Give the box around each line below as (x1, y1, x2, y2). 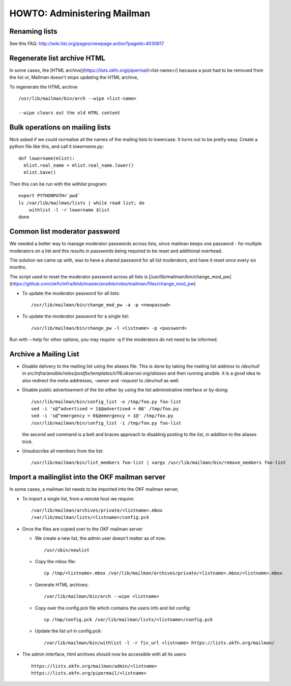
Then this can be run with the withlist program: (9, 181, 107, 187)
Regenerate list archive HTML (9, 54, 105, 62)
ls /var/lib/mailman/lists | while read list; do (18, 200, 145, 206)
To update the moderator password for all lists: (22, 290, 121, 296)
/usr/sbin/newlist (44, 547, 90, 553)
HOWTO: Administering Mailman (9, 8, 151, 19)
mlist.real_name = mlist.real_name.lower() (23, 163, 134, 168)
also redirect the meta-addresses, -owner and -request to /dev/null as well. (22, 377, 180, 383)
